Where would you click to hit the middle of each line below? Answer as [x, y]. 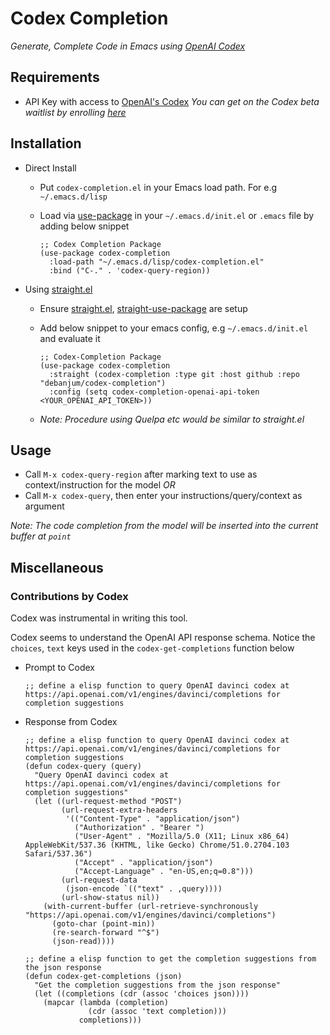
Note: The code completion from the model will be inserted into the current [164, 526]
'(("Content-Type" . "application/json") [153, 819]
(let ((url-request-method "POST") [108, 802]
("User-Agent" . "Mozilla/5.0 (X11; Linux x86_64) [182, 837]
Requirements [55, 77]
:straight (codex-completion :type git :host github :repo [174, 374]
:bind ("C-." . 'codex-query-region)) [129, 270]
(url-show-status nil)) [110, 898]
